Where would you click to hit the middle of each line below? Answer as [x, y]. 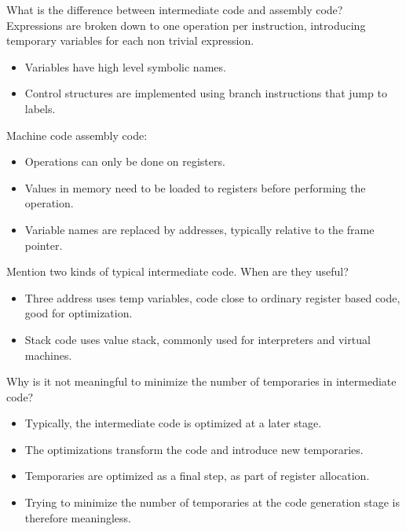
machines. [48, 355]
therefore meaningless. [78, 517]
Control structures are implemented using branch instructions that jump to [206, 93]
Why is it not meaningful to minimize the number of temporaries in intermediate [201, 381]
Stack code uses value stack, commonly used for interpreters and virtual [198, 339]
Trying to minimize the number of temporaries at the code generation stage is [212, 502]
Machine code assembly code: [77, 135]
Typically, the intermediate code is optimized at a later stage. [173, 423]
